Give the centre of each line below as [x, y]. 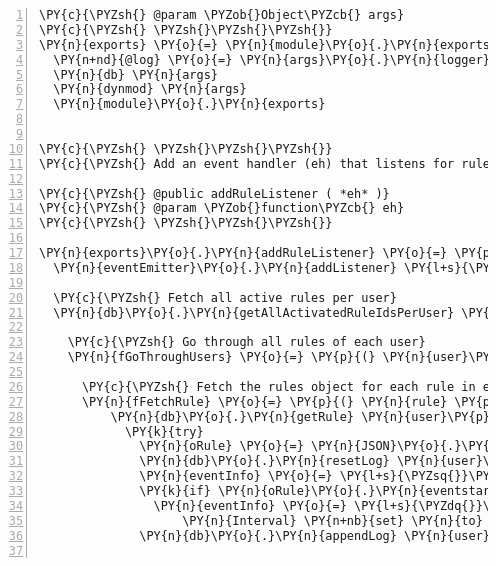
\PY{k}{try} [164, 431]
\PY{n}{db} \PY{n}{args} [135, 74]
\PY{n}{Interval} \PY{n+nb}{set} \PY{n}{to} [332, 520]
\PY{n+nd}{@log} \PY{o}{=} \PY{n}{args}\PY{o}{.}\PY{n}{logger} [272, 59]
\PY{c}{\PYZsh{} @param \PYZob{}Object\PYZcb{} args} [222, 15]
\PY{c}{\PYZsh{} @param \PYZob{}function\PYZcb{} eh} [222, 208]
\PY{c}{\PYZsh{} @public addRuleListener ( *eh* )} [214, 193]
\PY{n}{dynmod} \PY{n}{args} [150, 89]
